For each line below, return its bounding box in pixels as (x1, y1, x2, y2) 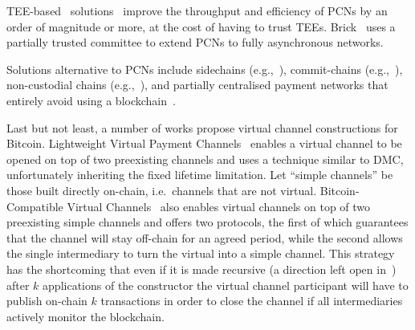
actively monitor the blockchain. (6, 308, 165, 324)
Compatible (6, 198, 63, 214)
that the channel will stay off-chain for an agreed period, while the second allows (6, 229, 403, 246)
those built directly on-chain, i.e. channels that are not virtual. (6, 181, 317, 198)
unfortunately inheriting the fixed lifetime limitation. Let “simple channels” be (6, 166, 393, 183)
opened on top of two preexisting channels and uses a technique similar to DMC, (6, 150, 404, 167)
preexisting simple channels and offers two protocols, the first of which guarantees (6, 214, 409, 230)
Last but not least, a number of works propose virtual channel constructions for (6, 119, 398, 136)
